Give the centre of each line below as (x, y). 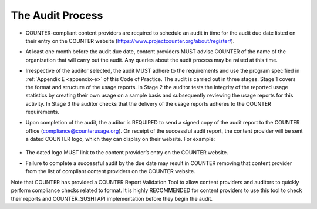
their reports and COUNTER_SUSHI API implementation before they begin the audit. (112, 198)
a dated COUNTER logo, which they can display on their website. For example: (120, 139)
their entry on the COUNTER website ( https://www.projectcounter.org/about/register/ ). (130, 41)
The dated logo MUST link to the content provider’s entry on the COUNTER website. (127, 152)
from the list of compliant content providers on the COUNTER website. (111, 171)
